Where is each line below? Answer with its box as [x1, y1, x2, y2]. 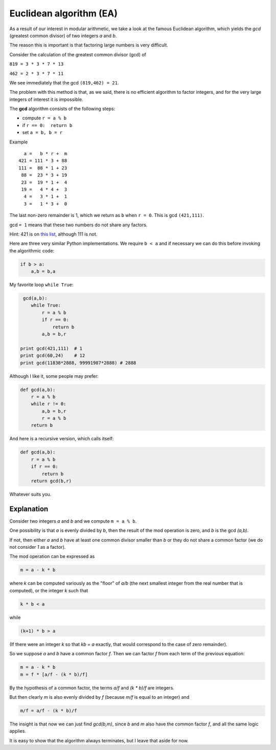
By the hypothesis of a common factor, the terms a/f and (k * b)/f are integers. [9, 684, 175, 691]
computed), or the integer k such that [9, 587, 88, 593]
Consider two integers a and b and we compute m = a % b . [9, 518, 137, 524]
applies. [9, 728, 27, 734]
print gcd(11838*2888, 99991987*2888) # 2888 [20, 360, 136, 366]
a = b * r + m [24, 151, 67, 157]
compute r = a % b [22, 115, 66, 121]
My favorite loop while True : [9, 282, 74, 288]
